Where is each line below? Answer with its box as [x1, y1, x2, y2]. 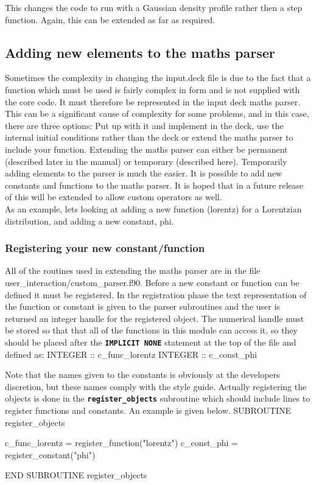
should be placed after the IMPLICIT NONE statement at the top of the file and [5, 335, 297, 348]
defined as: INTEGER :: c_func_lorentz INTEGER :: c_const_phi [5, 347, 257, 360]
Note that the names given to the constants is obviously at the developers [5, 368, 280, 381]
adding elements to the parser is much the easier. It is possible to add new [5, 167, 283, 180]
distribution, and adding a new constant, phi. [5, 214, 174, 227]
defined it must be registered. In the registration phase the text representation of [5, 288, 307, 301]
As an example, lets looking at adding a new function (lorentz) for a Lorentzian [5, 202, 302, 215]
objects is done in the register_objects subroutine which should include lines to [5, 392, 311, 405]
